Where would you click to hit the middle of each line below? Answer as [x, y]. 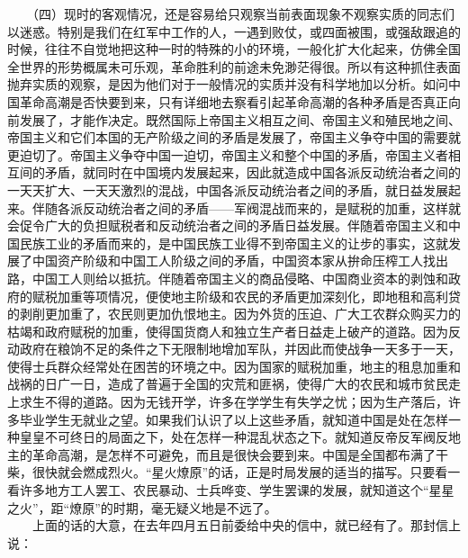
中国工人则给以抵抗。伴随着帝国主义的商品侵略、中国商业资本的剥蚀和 [240, 278]
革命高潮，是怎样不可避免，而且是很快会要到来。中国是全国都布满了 [234, 454]
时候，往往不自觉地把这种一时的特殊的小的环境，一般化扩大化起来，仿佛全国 [234, 49]
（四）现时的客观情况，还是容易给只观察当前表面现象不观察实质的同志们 [243, 13]
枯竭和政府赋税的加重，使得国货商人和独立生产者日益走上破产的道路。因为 [228, 331]
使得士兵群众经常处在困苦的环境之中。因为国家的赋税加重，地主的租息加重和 [234, 366]
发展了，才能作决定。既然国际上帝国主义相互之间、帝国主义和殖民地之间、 [240, 119]
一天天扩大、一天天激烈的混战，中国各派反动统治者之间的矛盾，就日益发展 [228, 189]
